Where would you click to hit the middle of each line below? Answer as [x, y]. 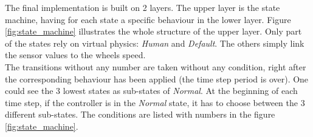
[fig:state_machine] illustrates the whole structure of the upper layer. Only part [153, 31]
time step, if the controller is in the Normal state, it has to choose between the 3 [155, 102]
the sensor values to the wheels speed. [75, 55]
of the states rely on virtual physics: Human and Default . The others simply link [155, 43]
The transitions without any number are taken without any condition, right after [156, 66]
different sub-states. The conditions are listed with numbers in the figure [140, 114]
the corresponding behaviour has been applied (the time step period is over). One [157, 79]
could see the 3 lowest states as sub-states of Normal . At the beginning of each [151, 91]
